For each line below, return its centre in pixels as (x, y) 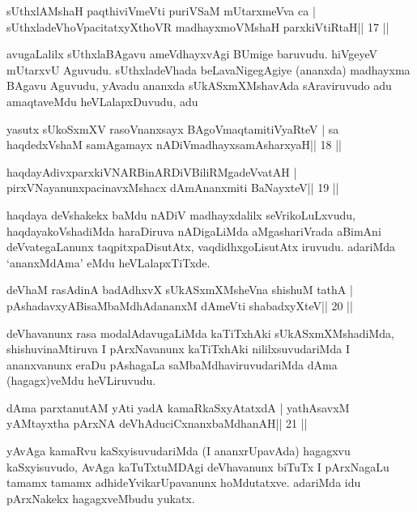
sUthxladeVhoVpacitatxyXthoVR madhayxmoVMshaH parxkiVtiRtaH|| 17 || (198, 26)
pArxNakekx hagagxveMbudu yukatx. (101, 498)
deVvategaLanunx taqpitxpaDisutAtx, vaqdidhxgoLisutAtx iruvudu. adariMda (201, 247)
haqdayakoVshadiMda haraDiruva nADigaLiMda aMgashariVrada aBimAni (194, 230)
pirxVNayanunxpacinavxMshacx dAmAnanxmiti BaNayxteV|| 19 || (173, 188)
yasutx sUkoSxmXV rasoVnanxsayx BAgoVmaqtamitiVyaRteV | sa (173, 128)
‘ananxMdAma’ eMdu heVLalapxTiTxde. (109, 262)
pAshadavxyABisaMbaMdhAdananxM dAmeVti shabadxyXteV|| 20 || (180, 305)
